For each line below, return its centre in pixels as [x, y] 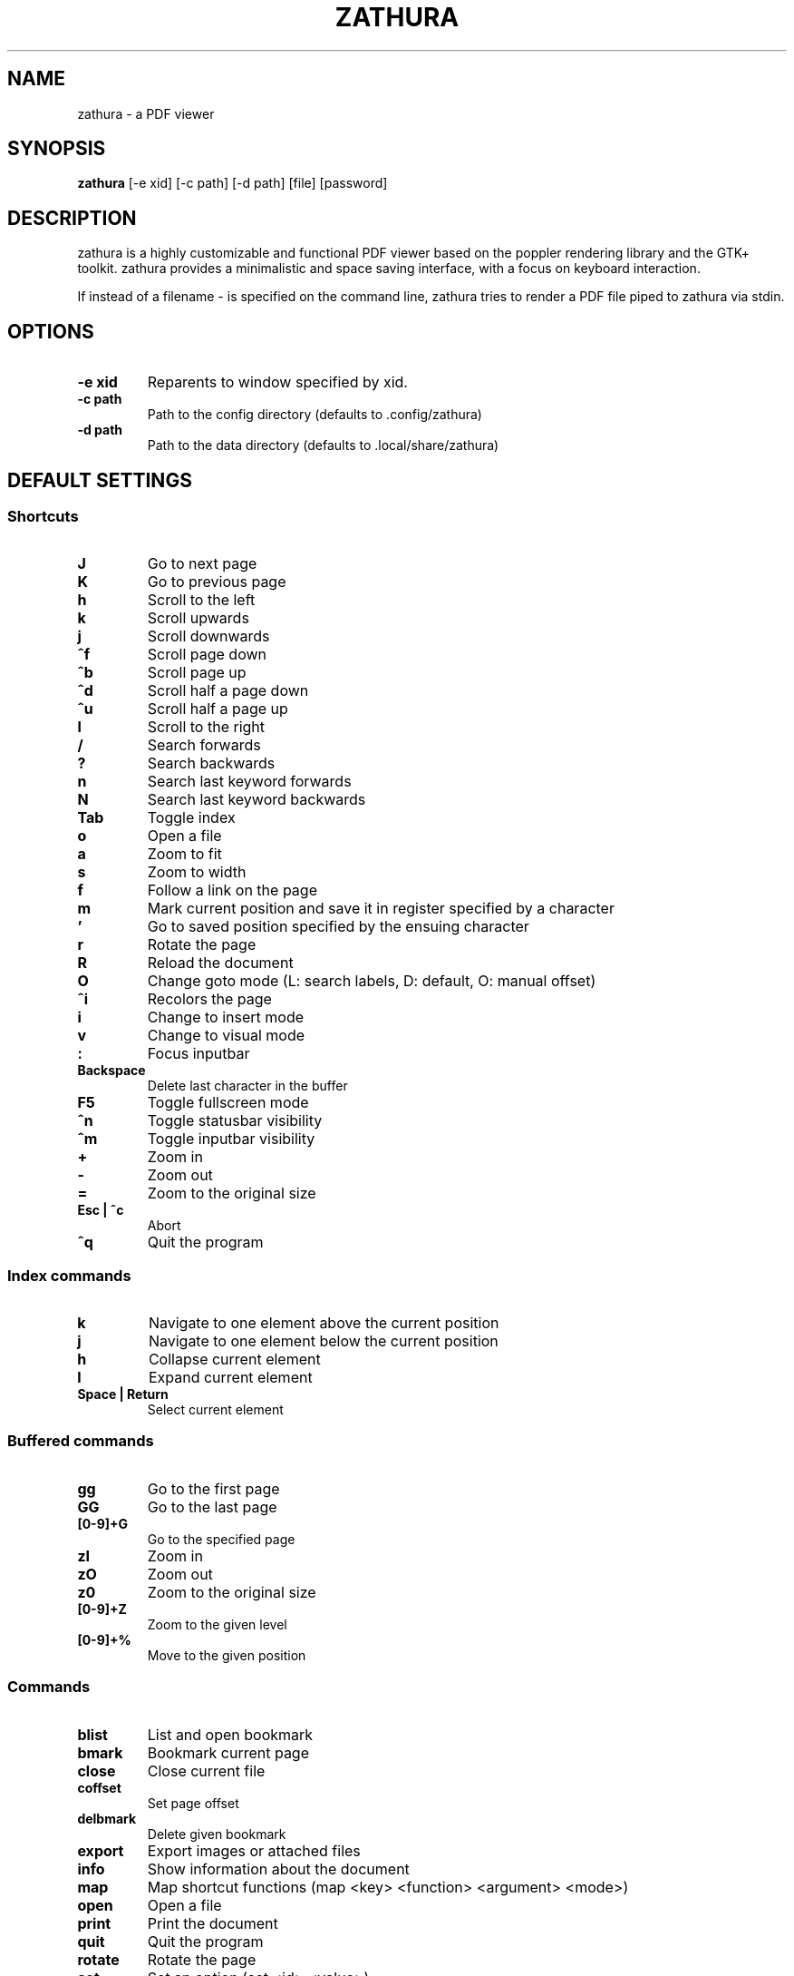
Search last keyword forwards [249, 782]
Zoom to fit [184, 854]
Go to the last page [212, 1506]
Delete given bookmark [217, 1834]
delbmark [107, 1818]
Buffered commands [81, 1441]
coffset [99, 1787]
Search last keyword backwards [257, 800]
